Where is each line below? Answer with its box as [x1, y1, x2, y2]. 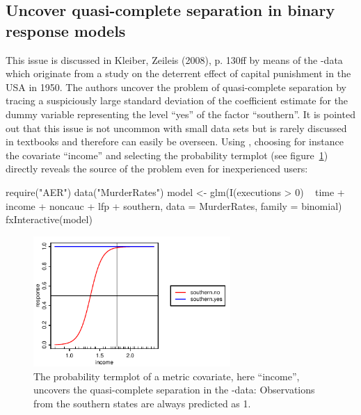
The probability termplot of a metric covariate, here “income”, [33, 368, 300, 383]
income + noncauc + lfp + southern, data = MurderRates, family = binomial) [6, 198, 342, 213]
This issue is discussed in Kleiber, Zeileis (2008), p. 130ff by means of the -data [6, 52, 343, 67]
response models [6, 19, 126, 41]
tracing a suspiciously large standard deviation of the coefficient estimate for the [6, 93, 348, 108]
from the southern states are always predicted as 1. [33, 396, 251, 410]
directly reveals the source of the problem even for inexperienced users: [6, 161, 308, 176]
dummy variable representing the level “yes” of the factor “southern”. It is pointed [6, 106, 355, 121]
